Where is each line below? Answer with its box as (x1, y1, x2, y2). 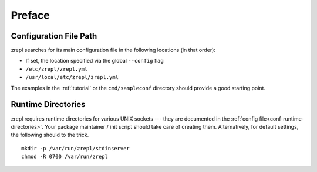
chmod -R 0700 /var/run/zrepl (21, 153, 109, 160)
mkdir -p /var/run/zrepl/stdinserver (21, 145, 130, 152)
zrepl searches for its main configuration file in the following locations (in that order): (11, 47, 215, 54)
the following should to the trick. (11, 132, 89, 139)
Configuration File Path (11, 31, 97, 41)
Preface (11, 9, 50, 22)
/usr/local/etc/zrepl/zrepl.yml (25, 74, 119, 81)
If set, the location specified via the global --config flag (25, 57, 164, 64)
